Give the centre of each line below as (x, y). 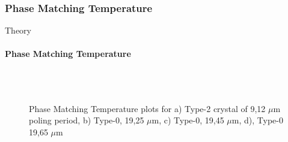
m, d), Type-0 (257, 120)
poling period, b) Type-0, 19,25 (87, 120)
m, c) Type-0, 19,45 (188, 120)
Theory (18, 30)
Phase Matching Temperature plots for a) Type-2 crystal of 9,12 (147, 108)
